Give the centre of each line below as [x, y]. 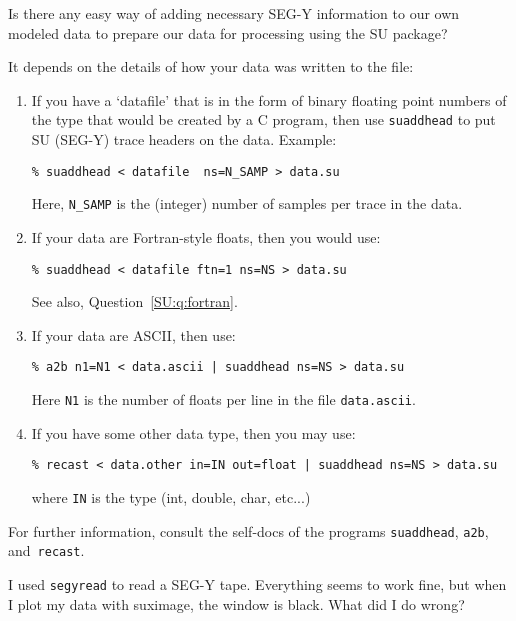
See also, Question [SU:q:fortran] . [134, 301]
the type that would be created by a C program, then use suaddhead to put [263, 119]
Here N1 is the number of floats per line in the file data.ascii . [223, 399]
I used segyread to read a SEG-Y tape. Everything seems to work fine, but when [257, 583]
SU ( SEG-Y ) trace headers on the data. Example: [184, 139]
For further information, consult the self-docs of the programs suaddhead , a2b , [248, 530]
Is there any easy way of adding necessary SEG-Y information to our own [234, 13]
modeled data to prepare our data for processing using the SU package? [228, 32]
